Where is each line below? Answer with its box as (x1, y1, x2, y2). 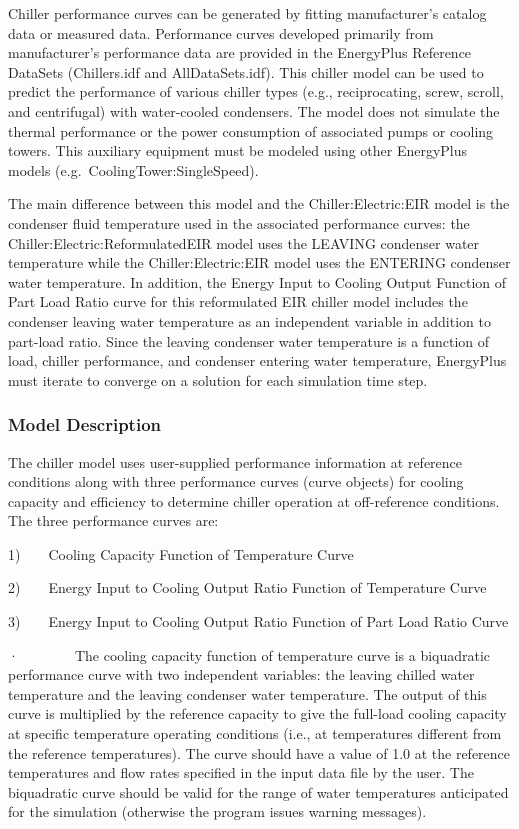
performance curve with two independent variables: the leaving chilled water (8, 664, 475, 685)
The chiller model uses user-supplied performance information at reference (8, 451, 463, 472)
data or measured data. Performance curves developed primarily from (8, 22, 434, 43)
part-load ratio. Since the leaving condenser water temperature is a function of (8, 330, 490, 351)
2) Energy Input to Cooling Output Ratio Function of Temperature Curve (8, 577, 487, 598)
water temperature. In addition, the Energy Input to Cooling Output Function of (8, 271, 507, 292)
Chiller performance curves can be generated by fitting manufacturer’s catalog (8, 3, 487, 23)
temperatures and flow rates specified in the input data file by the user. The (8, 762, 474, 783)
